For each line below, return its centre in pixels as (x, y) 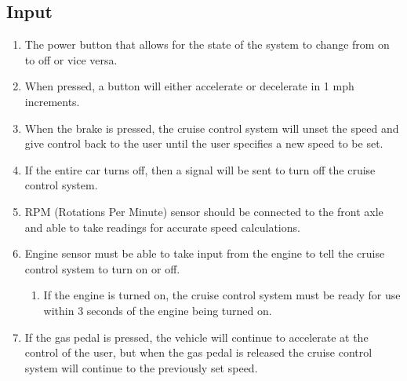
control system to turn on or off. (102, 268)
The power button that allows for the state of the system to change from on (207, 44)
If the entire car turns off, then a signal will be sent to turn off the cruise (200, 169)
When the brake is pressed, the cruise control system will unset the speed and (212, 128)
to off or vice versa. (71, 59)
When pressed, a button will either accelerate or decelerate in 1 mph (189, 86)
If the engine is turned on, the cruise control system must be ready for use (222, 295)
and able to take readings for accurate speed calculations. (162, 227)
